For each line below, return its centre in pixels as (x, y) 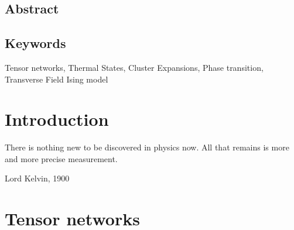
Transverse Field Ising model (57, 79)
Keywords (35, 43)
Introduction (57, 119)
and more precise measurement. (61, 158)
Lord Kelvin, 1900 (37, 178)
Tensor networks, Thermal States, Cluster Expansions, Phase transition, (134, 67)
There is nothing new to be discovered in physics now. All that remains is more (147, 147)
